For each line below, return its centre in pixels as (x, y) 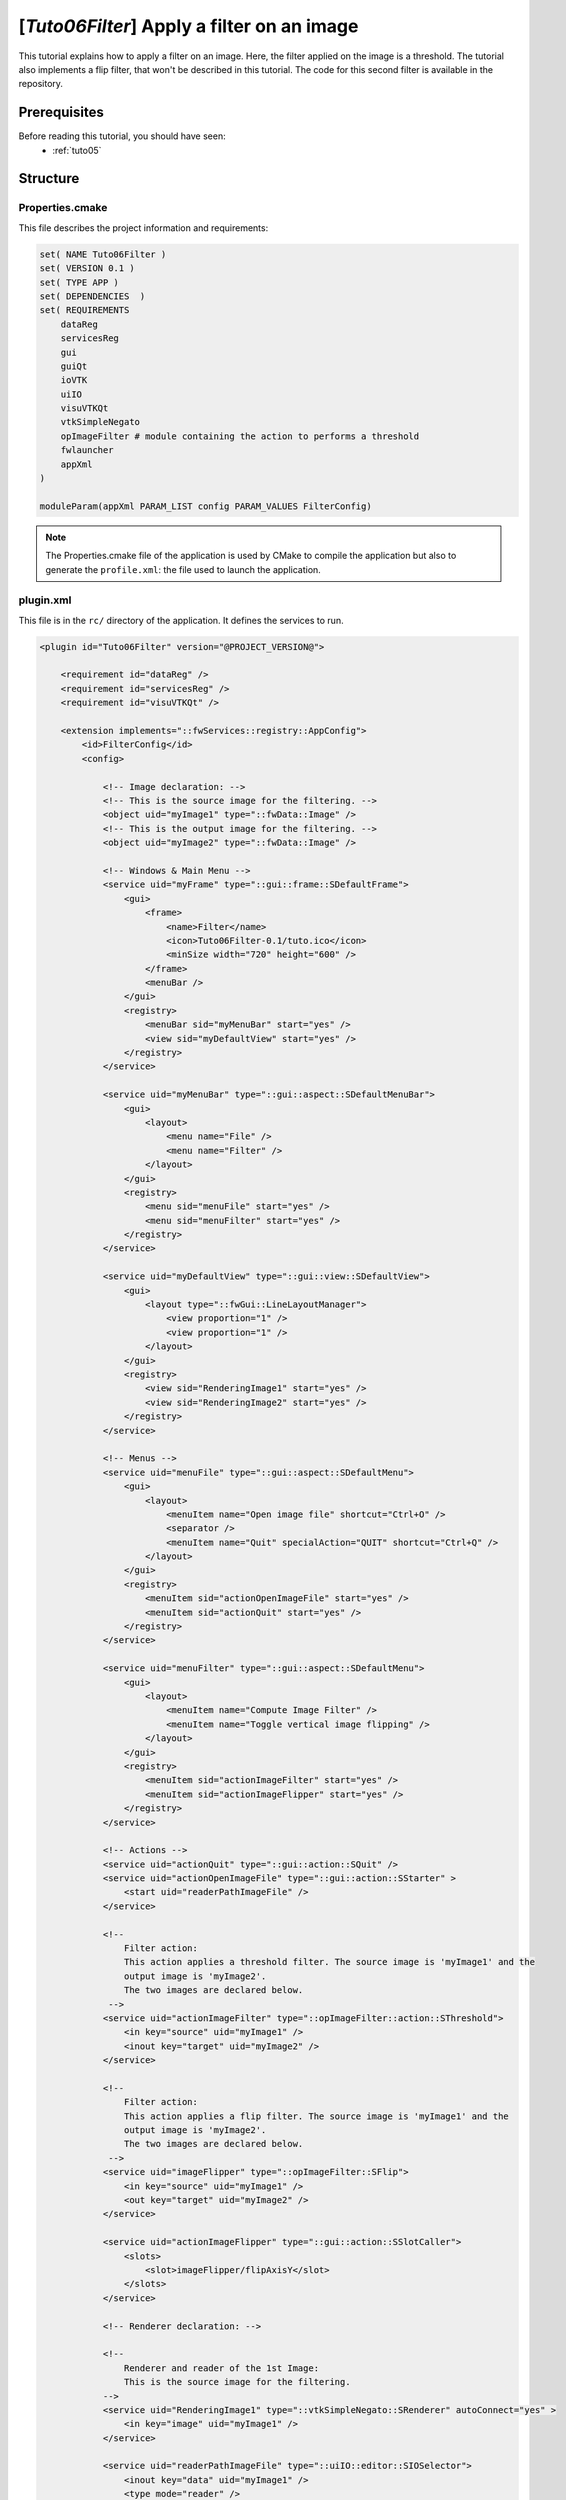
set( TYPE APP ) (79, 282)
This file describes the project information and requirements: (143, 227)
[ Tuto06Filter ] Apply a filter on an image (188, 26)
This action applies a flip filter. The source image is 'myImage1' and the (316, 2116)
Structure (49, 178)
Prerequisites (61, 112)
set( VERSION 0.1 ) (87, 268)
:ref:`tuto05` (77, 150)
